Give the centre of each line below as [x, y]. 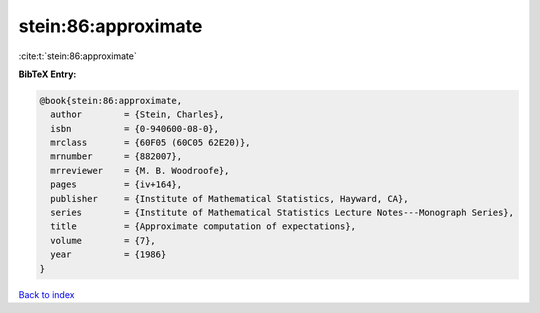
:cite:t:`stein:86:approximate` [77, 56]
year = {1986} [108, 254]
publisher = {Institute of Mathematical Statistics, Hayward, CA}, [229, 198]
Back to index [46, 294]
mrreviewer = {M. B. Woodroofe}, [140, 170]
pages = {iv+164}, [116, 184]
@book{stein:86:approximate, [111, 100]
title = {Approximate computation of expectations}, [203, 226]
